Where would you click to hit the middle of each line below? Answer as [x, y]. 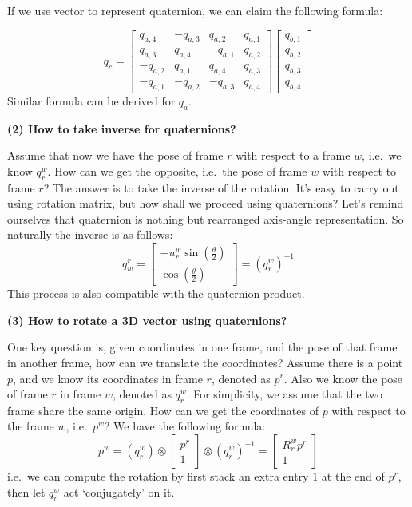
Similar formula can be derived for [91, 100]
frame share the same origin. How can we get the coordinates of [163, 410]
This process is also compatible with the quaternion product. [156, 293]
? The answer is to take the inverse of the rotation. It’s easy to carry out [221, 187]
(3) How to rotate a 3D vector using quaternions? [147, 320]
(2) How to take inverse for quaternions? [122, 128]
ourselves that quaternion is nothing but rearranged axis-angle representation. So [206, 218]
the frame [31, 426]
